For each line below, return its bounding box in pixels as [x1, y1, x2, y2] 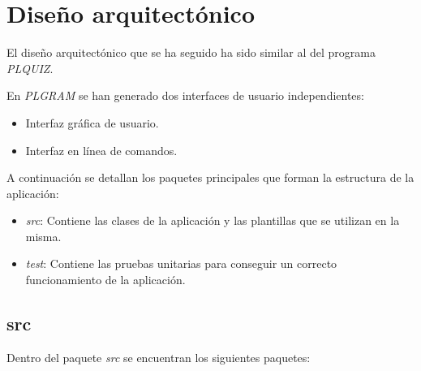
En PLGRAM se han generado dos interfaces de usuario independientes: [6, 87, 364, 104]
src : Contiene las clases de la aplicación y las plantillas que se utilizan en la [25, 212, 400, 229]
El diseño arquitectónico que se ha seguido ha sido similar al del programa [6, 44, 376, 61]
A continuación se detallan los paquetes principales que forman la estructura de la [6, 169, 415, 186]
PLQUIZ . [6, 59, 54, 76]
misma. [25, 227, 62, 244]
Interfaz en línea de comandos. [25, 141, 178, 158]
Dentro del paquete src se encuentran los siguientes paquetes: [6, 348, 311, 365]
